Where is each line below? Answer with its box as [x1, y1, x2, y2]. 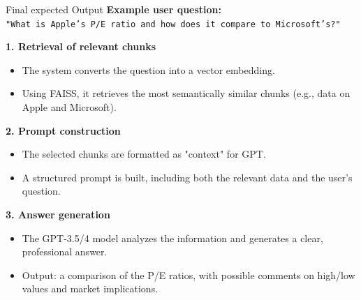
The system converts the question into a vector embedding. [22, 62, 275, 77]
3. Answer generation [6, 207, 110, 221]
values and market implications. [22, 281, 159, 296]
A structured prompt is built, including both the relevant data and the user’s [22, 170, 353, 184]
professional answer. [22, 244, 108, 259]
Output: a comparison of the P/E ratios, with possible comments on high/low [22, 267, 355, 282]
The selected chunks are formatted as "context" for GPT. [22, 147, 266, 161]
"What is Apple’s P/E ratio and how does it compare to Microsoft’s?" [6, 19, 341, 29]
